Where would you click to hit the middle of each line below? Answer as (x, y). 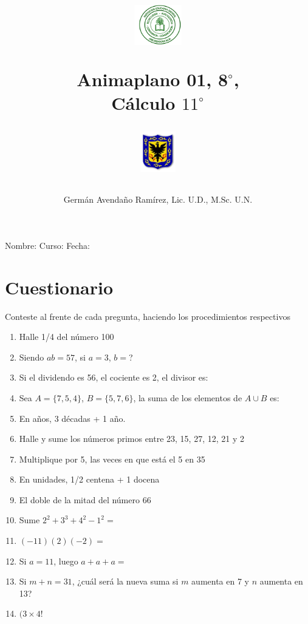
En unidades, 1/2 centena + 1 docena (89, 479)
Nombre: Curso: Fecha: (47, 245)
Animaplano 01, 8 (152, 79)
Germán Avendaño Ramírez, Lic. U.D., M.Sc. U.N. (158, 199)
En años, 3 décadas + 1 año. (72, 418)
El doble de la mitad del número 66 (85, 499)
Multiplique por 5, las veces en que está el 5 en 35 (112, 459)
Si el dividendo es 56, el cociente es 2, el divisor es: (114, 377)
